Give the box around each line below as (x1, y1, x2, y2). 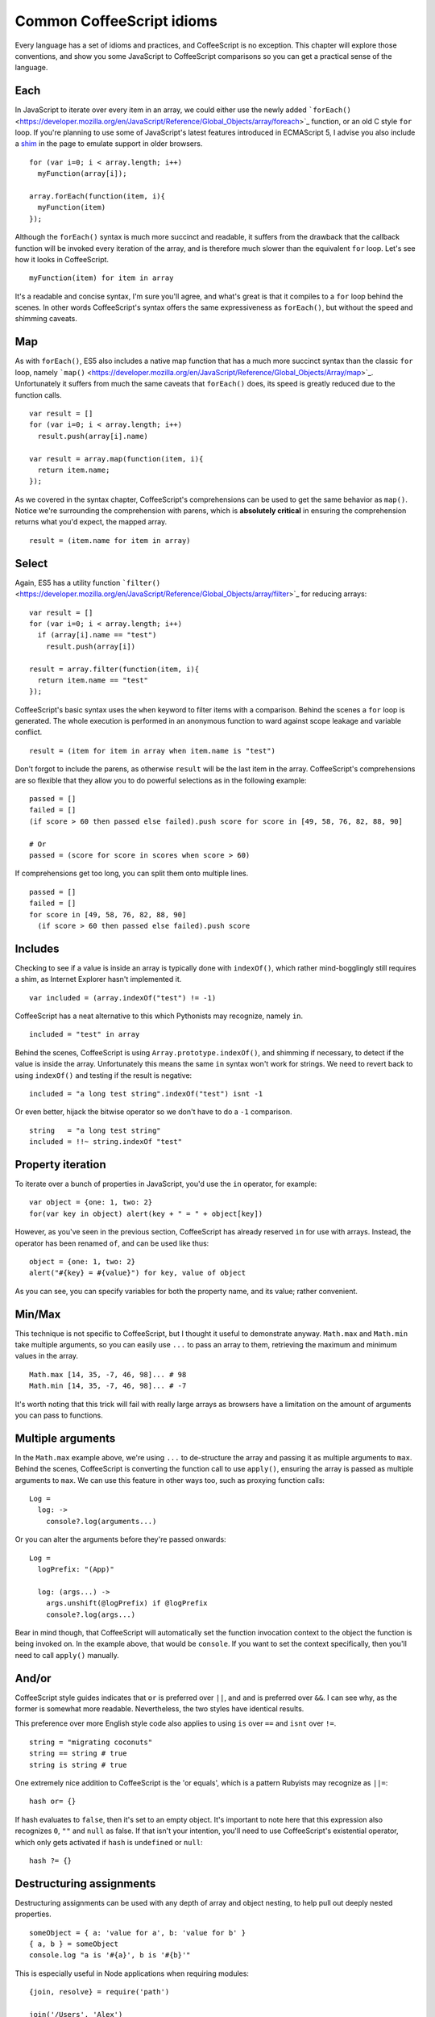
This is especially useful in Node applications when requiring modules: (14, 1969, 250, 1978)
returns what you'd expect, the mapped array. (14, 517, 168, 527)
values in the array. (14, 1351, 78, 1361)
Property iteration (14, 1158, 106, 1171)
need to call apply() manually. (14, 1650, 120, 1660)
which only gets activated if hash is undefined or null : (14, 1837, 203, 1847)
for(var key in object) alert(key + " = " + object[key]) (29, 1209, 263, 1218)
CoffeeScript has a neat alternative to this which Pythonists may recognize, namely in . (14, 1011, 304, 1021)
